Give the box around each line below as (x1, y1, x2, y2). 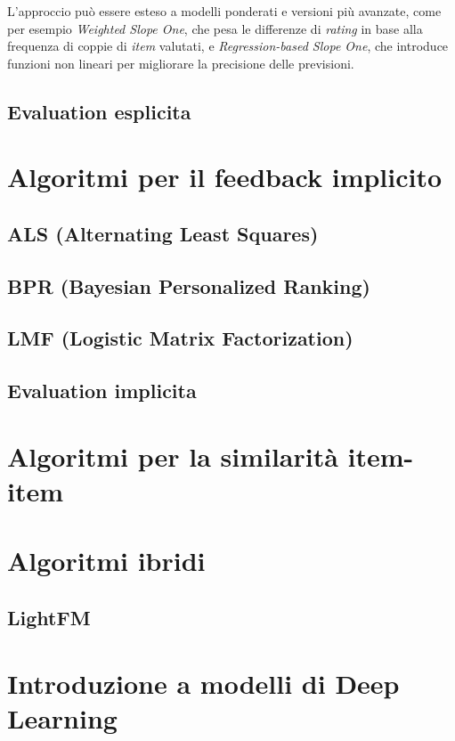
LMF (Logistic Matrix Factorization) (7, 324, 353, 352)
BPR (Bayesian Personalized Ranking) (7, 272, 370, 299)
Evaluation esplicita (7, 97, 191, 125)
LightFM (7, 603, 91, 631)
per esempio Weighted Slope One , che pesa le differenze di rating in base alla (7, 19, 423, 37)
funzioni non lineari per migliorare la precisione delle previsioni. (7, 53, 354, 72)
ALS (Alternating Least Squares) (7, 219, 319, 247)
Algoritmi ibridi (7, 542, 206, 579)
